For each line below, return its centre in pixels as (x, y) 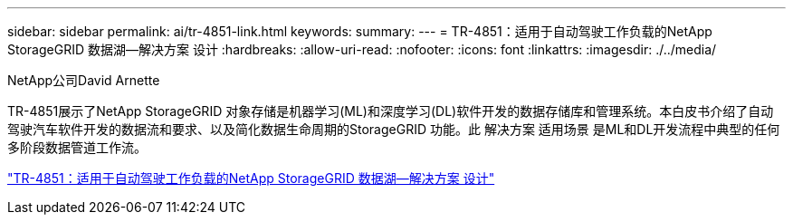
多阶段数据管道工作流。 (77, 147)
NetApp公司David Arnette (84, 80)
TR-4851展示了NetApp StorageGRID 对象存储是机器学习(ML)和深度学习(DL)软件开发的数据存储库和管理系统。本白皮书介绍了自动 (391, 111)
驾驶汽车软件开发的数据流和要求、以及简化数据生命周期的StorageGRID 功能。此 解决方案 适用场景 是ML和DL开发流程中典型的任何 (394, 129)
